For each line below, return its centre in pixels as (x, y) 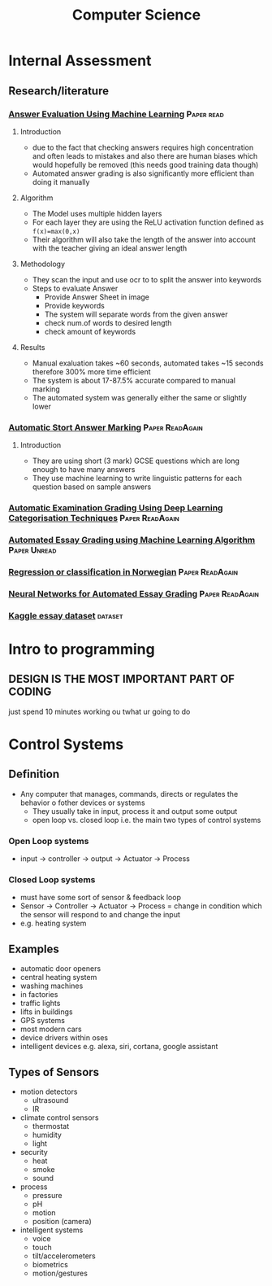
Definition (34, 774)
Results (32, 347)
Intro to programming (82, 649)
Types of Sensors (54, 1072)
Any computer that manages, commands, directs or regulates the (129, 794)
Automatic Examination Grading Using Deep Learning (116, 508)
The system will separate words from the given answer (136, 314)
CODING (30, 692)
